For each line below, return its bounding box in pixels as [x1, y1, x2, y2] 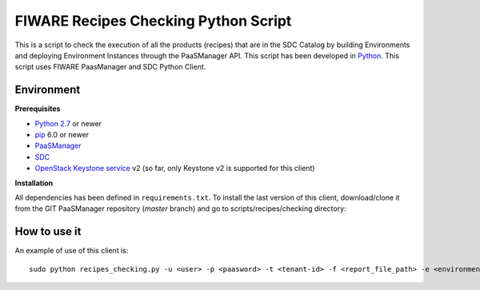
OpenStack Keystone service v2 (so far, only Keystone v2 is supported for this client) [34, 164, 315, 173]
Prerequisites [14, 104, 61, 113]
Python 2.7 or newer [34, 118, 102, 128]
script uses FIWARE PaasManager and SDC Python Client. [14, 62, 206, 72]
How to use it [14, 224, 82, 239]
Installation [14, 178, 54, 188]
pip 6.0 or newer [34, 130, 90, 140]
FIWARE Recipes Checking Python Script [14, 12, 292, 30]
